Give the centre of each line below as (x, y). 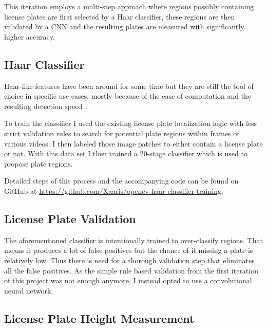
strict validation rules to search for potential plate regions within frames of (122, 133)
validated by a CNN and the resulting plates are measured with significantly (124, 26)
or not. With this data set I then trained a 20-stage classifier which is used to (126, 153)
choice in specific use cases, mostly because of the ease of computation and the (128, 96)
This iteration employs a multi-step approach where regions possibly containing (129, 6)
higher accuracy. (30, 36)
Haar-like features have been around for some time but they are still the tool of (129, 86)
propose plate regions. (39, 163)
